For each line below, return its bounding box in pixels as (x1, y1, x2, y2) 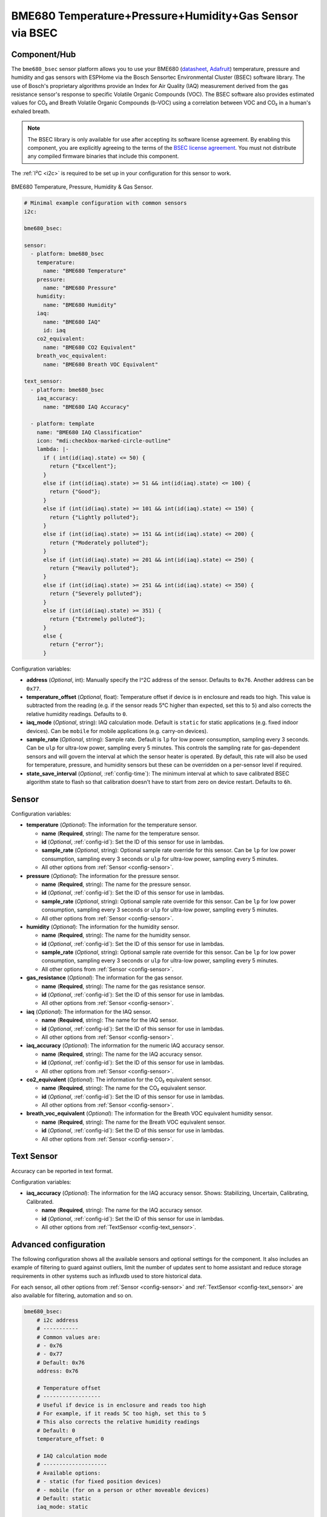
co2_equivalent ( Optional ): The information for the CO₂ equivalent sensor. (26, 1076, 212, 1083)
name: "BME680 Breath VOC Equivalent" (43, 361, 159, 368)
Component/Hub (11, 49, 76, 59)
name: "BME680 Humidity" (43, 301, 117, 308)
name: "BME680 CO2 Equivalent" (43, 343, 136, 351)
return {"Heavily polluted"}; (49, 564, 139, 572)
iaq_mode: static (36, 1504, 88, 1510)
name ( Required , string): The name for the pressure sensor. (41, 880, 191, 888)
